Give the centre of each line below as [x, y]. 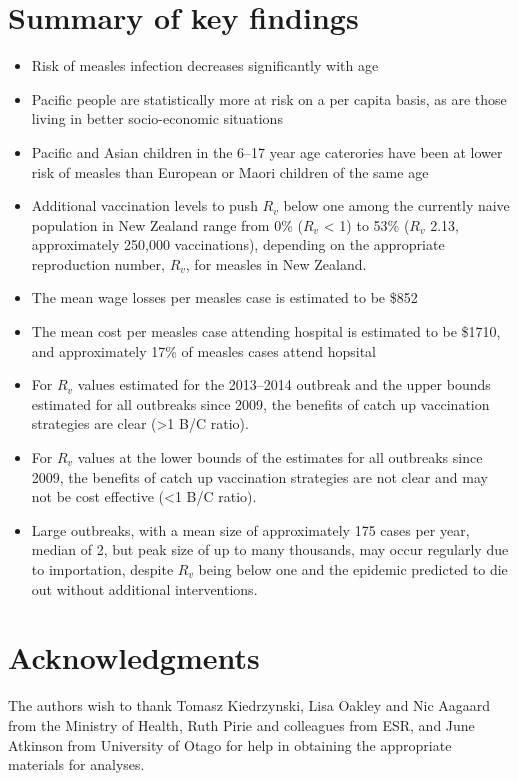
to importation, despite [102, 569]
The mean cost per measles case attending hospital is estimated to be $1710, [266, 331]
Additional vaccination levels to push [144, 205]
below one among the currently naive [396, 205]
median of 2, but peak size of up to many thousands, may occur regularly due [270, 549]
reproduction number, [98, 263]
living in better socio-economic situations [157, 118]
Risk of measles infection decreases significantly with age [205, 65]
